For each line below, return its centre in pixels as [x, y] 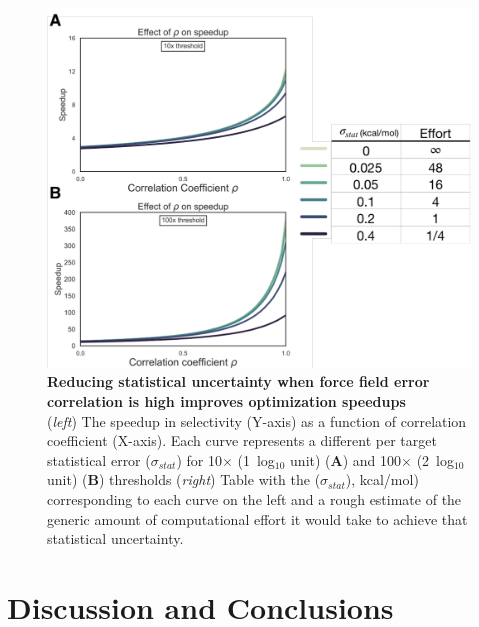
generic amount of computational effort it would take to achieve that [257, 518]
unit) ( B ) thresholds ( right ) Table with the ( [184, 479]
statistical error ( [99, 459]
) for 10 [199, 459]
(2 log [435, 459]
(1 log [256, 459]
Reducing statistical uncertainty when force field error [238, 381]
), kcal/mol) [382, 479]
